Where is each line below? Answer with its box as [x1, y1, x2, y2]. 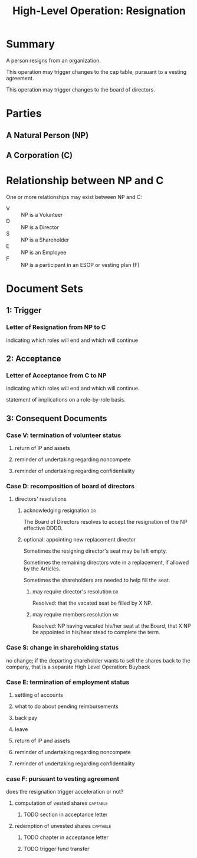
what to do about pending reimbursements [14, 703, 119, 710]
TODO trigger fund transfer [23, 846, 90, 853]
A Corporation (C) [6, 150, 73, 160]
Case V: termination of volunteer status [6, 431, 122, 439]
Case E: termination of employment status [6, 678, 130, 686]
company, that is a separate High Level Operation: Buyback [6, 663, 150, 670]
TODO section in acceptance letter [23, 811, 108, 818]
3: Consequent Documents [6, 413, 107, 423]
